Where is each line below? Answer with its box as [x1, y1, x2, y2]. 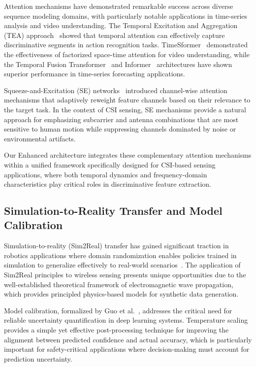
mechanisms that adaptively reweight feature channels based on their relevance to [4, 95, 251, 105]
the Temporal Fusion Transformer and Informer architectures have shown [4, 59, 232, 69]
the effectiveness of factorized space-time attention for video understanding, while [4, 49, 250, 59]
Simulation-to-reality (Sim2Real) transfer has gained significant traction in [4, 240, 229, 251]
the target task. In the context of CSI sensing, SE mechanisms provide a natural [4, 104, 246, 114]
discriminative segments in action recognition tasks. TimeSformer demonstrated [4, 39, 248, 50]
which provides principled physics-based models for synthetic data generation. [4, 289, 239, 299]
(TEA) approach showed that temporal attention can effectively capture [4, 30, 225, 40]
